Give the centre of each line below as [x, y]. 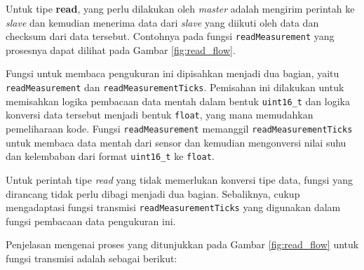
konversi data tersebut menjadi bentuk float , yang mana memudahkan [160, 115]
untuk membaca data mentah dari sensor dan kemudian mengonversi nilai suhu [176, 142]
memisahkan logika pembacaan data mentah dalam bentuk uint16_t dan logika [178, 101]
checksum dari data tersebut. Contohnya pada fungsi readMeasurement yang [170, 36]
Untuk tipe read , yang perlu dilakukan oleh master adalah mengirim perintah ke [180, 8]
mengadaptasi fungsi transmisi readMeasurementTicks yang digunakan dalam [173, 207]
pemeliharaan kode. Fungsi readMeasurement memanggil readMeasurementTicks [179, 128]
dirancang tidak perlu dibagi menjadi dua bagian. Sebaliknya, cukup [153, 193]
